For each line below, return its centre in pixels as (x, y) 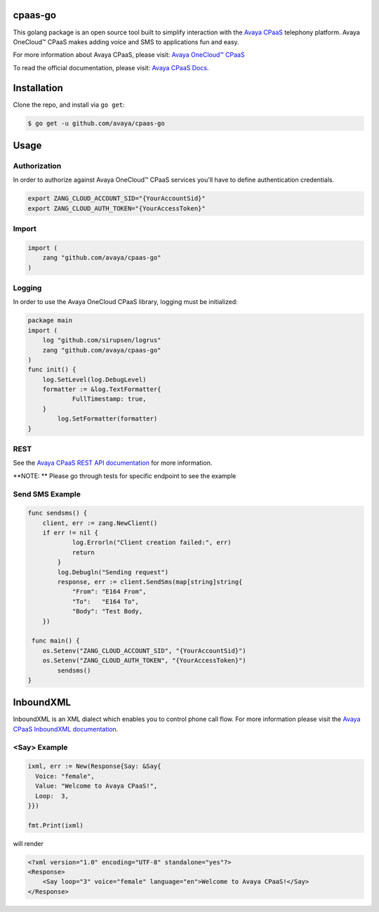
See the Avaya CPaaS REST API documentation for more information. (113, 463)
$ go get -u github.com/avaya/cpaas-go (96, 123)
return (83, 552)
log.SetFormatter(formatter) (107, 419)
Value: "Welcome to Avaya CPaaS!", (97, 786)
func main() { (56, 641)
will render (28, 843)
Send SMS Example (47, 494)
